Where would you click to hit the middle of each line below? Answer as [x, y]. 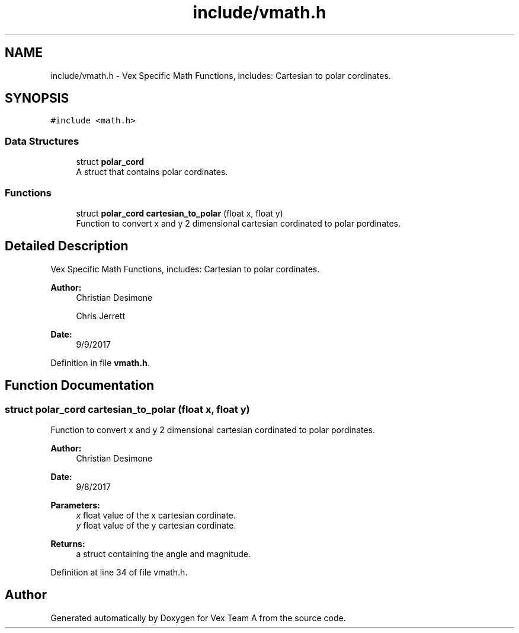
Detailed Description [67, 246]
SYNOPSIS [37, 98]
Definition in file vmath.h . [100, 362]
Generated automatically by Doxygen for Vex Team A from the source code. [198, 618]
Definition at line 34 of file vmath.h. [119, 572]
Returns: [68, 544]
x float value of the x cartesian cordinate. [156, 515]
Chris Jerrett [101, 316]
